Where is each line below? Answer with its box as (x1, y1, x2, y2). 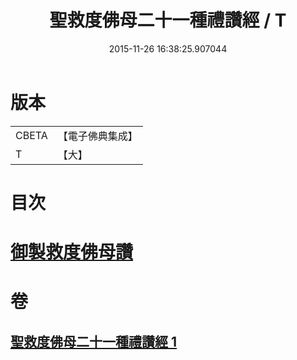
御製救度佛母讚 (10, 241, 134, 264)
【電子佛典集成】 (57, 129, 138, 143)
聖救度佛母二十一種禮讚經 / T (49, 9, 287, 32)
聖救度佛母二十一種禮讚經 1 (10, 333, 178, 350)
